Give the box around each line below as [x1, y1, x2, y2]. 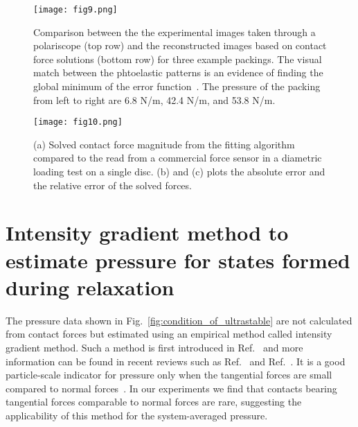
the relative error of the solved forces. [33, 177, 192, 192]
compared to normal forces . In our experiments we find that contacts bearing [6, 381, 337, 395]
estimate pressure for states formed [6, 245, 350, 274]
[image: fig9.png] [33, 5, 118, 15]
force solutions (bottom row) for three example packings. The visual [33, 51, 322, 66]
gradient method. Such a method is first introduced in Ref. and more [6, 340, 303, 354]
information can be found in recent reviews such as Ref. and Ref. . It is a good [6, 354, 346, 368]
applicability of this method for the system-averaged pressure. [6, 408, 268, 422]
